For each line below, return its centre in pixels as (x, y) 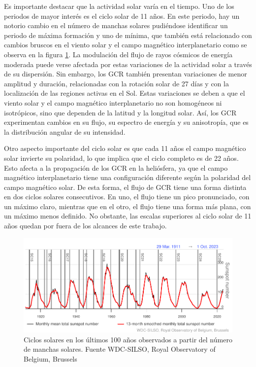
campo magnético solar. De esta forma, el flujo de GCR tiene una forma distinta (125, 187)
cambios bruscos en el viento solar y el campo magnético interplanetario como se (126, 45)
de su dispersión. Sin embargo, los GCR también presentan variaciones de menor (126, 74)
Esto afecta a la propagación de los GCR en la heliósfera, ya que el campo (116, 167)
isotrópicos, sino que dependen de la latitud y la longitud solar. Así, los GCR (120, 112)
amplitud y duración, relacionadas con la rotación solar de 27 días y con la (116, 83)
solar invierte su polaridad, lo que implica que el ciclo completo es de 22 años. (121, 158)
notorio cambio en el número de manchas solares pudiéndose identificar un (116, 25)
